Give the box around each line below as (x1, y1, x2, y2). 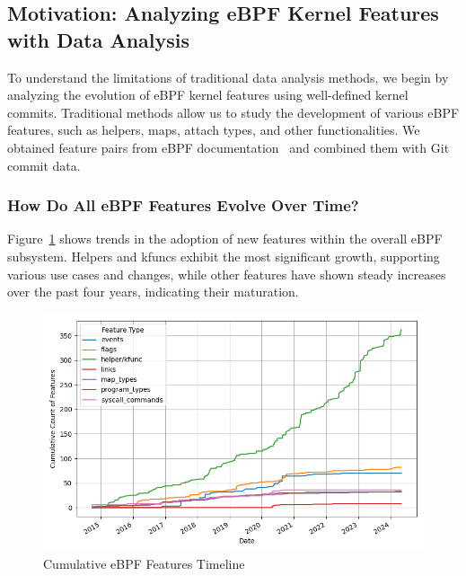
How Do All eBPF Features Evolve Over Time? (7, 194, 359, 217)
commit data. (7, 155, 81, 174)
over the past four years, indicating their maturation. (7, 282, 299, 301)
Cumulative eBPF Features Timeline (43, 554, 245, 573)
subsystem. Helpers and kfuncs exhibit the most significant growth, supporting (7, 246, 440, 265)
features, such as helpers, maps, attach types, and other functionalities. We (7, 120, 420, 139)
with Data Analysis (7, 25, 190, 53)
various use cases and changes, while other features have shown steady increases (7, 264, 446, 283)
